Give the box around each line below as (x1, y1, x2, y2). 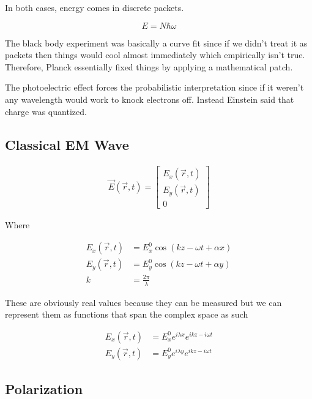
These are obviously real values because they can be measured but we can (5, 296, 282, 308)
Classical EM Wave (5, 135, 129, 154)
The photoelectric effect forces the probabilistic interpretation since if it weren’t (5, 81, 304, 94)
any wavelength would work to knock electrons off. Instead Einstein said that (5, 92, 294, 105)
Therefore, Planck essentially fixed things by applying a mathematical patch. (5, 60, 293, 73)
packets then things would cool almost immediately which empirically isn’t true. (5, 48, 305, 61)
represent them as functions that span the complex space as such (5, 308, 248, 321)
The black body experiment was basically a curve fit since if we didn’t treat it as (5, 36, 308, 49)
